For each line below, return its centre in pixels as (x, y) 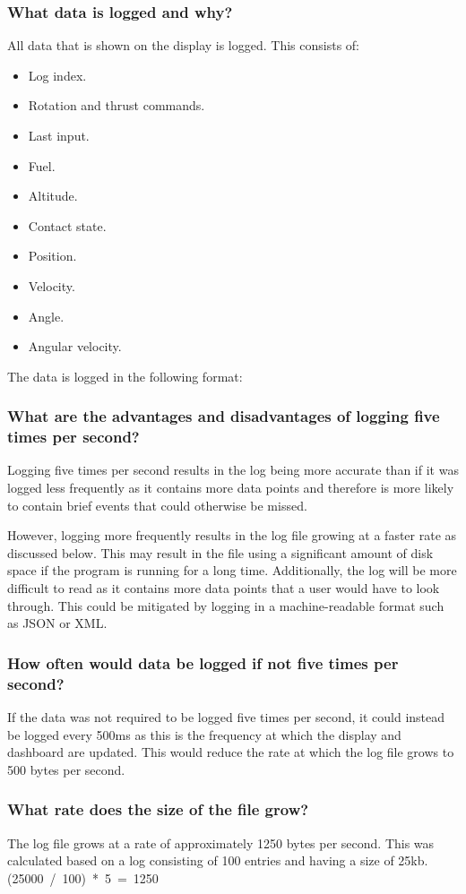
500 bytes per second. (66, 769)
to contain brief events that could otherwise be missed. (157, 505)
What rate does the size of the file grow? (158, 809)
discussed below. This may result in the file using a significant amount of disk (220, 552)
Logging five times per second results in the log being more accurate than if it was (233, 470)
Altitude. (53, 196)
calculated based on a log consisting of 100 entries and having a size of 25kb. (218, 860)
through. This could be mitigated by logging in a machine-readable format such (226, 605)
